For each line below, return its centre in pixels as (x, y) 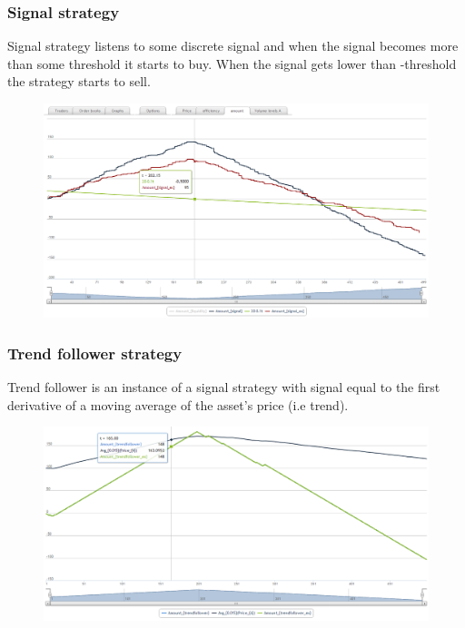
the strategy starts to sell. (79, 81)
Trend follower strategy (95, 353)
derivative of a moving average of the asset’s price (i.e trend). (178, 404)
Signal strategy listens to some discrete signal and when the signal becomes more (233, 46)
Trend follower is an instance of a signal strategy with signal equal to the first (224, 387)
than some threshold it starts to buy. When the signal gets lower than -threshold (232, 63)
